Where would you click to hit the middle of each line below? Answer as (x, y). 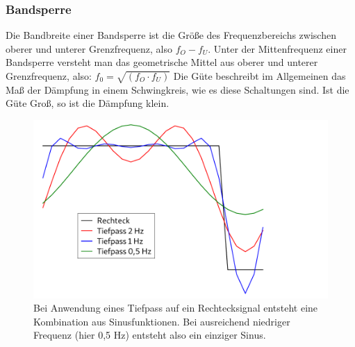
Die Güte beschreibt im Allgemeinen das (259, 76)
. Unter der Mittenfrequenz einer (277, 48)
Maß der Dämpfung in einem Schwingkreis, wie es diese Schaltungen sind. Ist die (177, 89)
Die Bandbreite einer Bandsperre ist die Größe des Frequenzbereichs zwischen (171, 35)
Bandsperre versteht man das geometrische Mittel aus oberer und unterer (162, 62)
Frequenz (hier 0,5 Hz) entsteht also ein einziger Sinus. (150, 335)
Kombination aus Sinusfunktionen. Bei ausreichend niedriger (162, 321)
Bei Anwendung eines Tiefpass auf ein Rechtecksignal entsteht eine (176, 308)
